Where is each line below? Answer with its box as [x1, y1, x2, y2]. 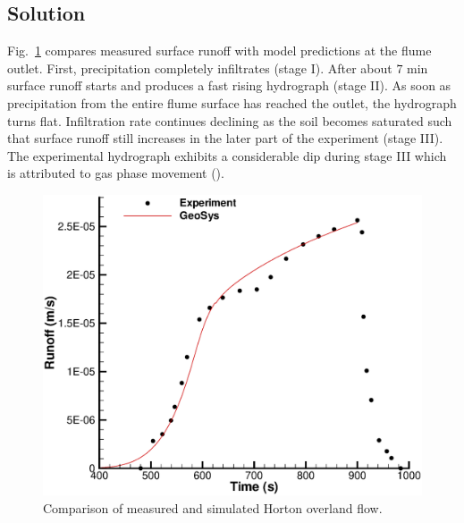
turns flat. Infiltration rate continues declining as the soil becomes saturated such [7, 111, 452, 130]
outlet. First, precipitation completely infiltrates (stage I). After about [7, 58, 392, 77]
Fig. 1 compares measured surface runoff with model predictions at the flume [7, 41, 432, 60]
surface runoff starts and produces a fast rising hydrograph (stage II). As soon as [7, 76, 451, 95]
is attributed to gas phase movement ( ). [7, 164, 224, 182]
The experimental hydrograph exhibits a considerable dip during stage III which [7, 146, 447, 164]
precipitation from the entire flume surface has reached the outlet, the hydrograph [7, 93, 457, 112]
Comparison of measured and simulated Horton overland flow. [43, 498, 383, 517]
